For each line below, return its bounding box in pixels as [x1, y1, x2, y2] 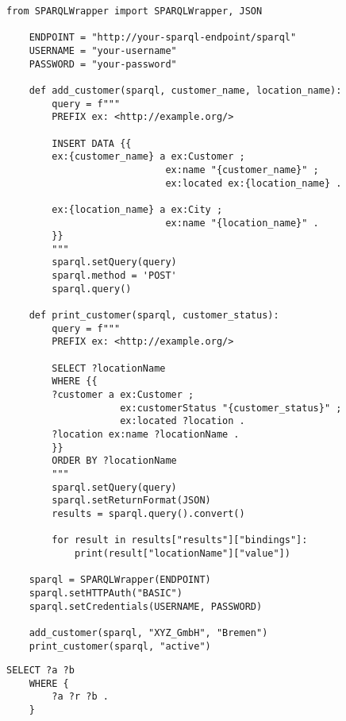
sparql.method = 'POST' [52, 270, 177, 282]
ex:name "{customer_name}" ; [165, 164, 319, 175]
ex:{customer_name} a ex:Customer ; [52, 151, 245, 163]
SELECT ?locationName [52, 362, 166, 374]
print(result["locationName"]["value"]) [74, 547, 290, 559]
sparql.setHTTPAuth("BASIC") [29, 587, 183, 599]
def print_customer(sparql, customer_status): [29, 310, 279, 322]
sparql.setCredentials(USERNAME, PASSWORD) [29, 600, 263, 612]
